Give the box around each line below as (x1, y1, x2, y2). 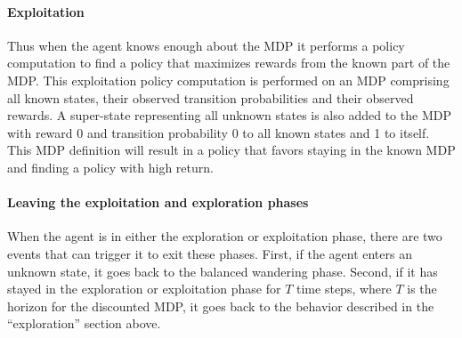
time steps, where (296, 279, 392, 298)
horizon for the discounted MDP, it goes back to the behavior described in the (7, 296, 434, 315)
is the (407, 279, 437, 298)
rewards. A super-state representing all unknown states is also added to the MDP (7, 106, 451, 125)
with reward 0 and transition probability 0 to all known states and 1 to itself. (7, 123, 430, 141)
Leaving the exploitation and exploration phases (7, 193, 309, 212)
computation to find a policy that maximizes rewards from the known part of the (7, 53, 450, 72)
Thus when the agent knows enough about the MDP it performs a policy (7, 36, 405, 54)
